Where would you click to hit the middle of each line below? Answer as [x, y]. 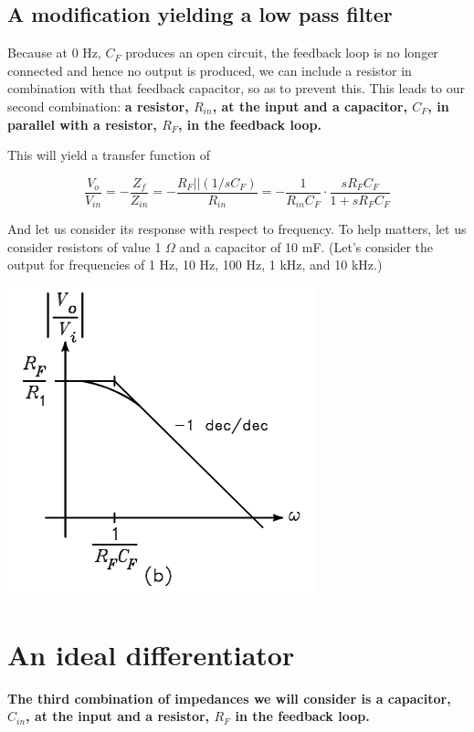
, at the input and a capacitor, [310, 106]
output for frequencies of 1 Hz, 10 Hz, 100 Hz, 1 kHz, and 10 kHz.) [195, 265]
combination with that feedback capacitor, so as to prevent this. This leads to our [236, 88]
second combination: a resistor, [98, 106]
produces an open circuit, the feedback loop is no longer [282, 53]
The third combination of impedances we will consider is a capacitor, [229, 698]
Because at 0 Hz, [54, 53]
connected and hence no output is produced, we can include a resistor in [210, 70]
